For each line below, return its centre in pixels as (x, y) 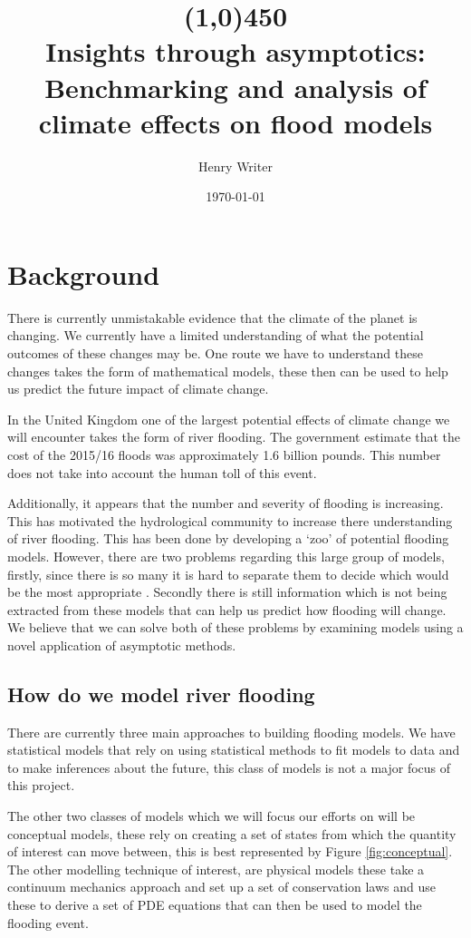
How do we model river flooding (161, 694)
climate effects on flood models (235, 122)
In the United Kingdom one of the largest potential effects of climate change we (229, 419)
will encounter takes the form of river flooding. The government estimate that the (234, 437)
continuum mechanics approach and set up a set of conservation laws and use (222, 887)
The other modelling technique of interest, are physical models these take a (216, 869)
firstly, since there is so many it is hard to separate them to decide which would (228, 574)
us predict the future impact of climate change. (138, 389)
